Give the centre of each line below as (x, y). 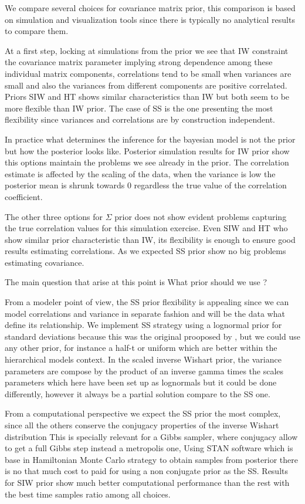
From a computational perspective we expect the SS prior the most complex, (143, 413)
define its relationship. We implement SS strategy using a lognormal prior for (143, 325)
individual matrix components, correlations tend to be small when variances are (148, 73)
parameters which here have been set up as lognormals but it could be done (141, 382)
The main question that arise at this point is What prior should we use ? (136, 282)
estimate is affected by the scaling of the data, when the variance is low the (140, 173)
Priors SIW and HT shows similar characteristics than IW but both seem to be (147, 97)
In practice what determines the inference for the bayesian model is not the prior (150, 139)
